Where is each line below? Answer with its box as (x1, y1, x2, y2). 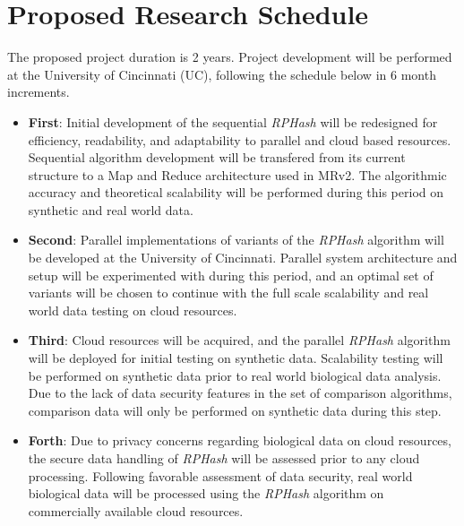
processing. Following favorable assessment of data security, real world (28, 466, 413, 485)
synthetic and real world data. (28, 200, 193, 219)
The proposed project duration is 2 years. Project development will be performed (7, 47, 452, 66)
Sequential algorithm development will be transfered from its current (28, 148, 406, 167)
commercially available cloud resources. (28, 501, 244, 520)
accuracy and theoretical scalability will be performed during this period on (28, 183, 444, 202)
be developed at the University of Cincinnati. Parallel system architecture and (28, 248, 458, 267)
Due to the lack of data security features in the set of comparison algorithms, (28, 384, 452, 402)
